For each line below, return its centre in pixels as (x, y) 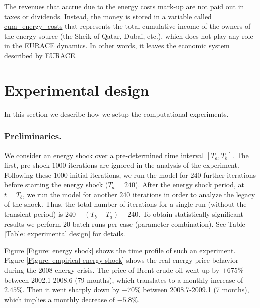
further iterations (230, 174)
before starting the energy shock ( (56, 184)
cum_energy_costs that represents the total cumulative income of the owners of (127, 26)
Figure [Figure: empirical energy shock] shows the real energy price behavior (121, 260)
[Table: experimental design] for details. (65, 234)
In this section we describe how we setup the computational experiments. (116, 114)
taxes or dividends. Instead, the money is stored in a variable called (108, 16)
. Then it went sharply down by (71, 290)
